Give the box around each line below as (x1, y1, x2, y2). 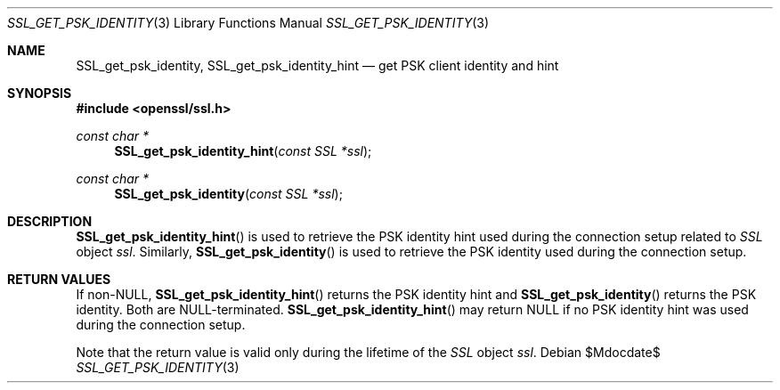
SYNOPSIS (7, 85, 72, 101)
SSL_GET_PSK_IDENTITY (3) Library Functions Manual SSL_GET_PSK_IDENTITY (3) (7, 15, 490, 30)
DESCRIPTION (7, 214, 93, 229)
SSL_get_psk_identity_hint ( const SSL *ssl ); (114, 143, 372, 158)
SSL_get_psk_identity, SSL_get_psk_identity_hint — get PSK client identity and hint (76, 58, 559, 73)
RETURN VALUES (7, 272, 111, 287)
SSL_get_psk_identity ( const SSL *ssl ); (114, 186, 343, 201)
